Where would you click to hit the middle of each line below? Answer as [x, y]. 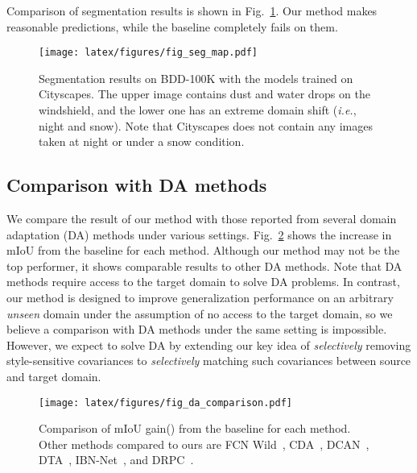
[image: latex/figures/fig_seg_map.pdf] [149, 53]
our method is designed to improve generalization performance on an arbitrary [200, 297]
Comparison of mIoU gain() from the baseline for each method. [195, 428]
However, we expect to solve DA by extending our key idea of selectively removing [209, 344]
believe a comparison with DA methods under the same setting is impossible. [197, 329]
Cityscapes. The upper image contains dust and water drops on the [204, 94]
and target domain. [54, 376]
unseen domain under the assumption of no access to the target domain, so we [200, 313]
